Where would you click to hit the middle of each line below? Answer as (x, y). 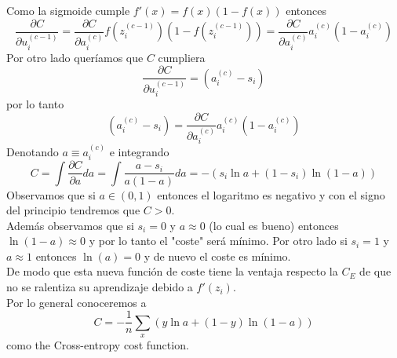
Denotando (33, 152)
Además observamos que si (70, 225)
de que (375, 271)
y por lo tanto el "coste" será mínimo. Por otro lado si (218, 241)
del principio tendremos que (73, 210)
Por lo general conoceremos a (76, 302)
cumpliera (182, 57)
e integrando (139, 152)
